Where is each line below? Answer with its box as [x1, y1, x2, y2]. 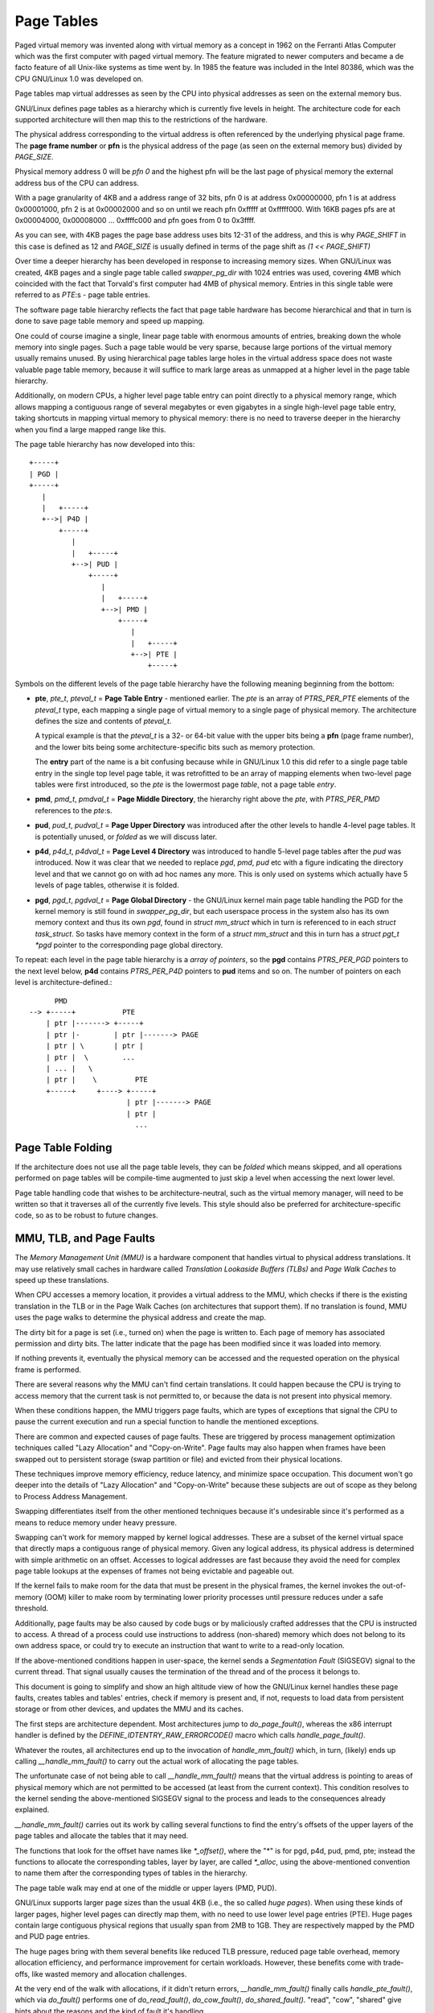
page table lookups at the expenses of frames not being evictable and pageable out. [14, 1566, 295, 1576]
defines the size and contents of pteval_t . [35, 717, 172, 726]
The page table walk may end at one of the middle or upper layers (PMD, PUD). [14, 1883, 277, 1892]
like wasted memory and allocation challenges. [31, 1969, 187, 1978]
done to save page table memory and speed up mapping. [14, 316, 205, 326]
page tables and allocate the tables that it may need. [14, 1831, 189, 1841]
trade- [383, 1957, 404, 1968]
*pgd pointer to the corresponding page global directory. [35, 940, 223, 950]
